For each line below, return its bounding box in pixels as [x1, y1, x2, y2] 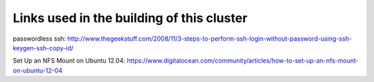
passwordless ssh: [12, 34, 66, 43]
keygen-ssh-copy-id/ [12, 43, 74, 52]
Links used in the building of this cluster [12, 10, 248, 25]
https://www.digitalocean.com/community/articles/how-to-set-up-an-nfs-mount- [127, 57, 359, 65]
